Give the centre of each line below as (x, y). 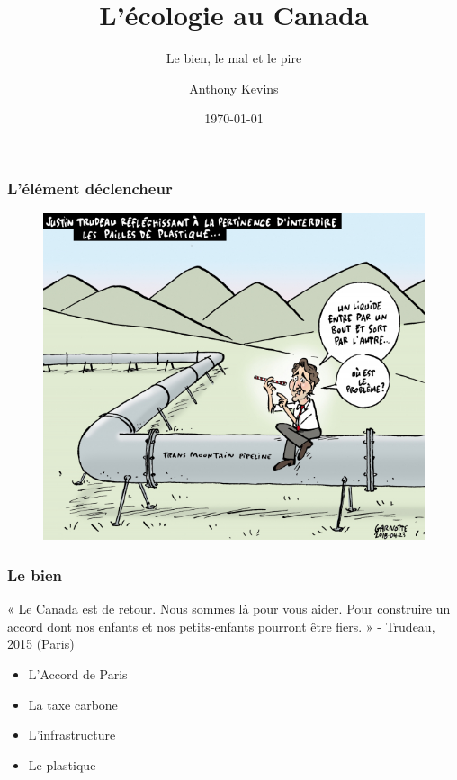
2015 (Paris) (41, 644)
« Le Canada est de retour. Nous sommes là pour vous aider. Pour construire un (229, 609)
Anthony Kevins (234, 88)
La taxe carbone (73, 704)
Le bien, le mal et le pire (234, 58)
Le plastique (62, 764)
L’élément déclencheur (90, 188)
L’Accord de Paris (78, 674)
